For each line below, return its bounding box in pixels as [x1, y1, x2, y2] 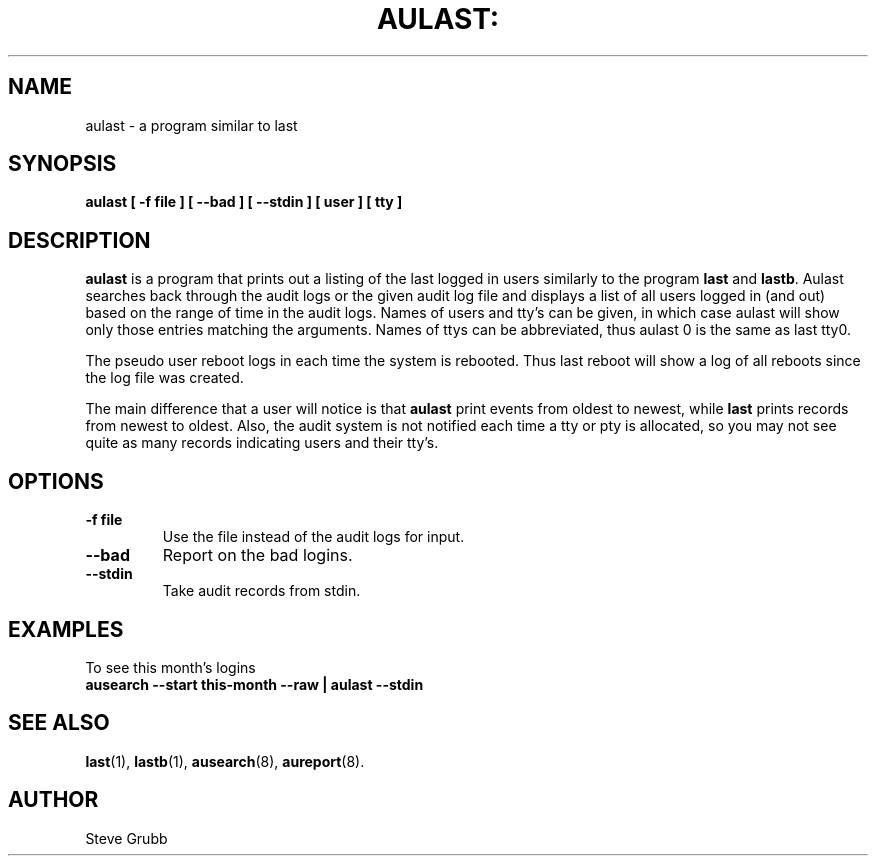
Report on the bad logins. [162, 545, 353, 566]
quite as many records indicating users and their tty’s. [85, 434, 439, 452]
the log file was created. [85, 369, 244, 387]
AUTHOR [8, 787, 99, 813]
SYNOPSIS [8, 151, 117, 177]
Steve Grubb [85, 829, 168, 847]
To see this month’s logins [85, 658, 256, 676]
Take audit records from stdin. [162, 582, 361, 600]
